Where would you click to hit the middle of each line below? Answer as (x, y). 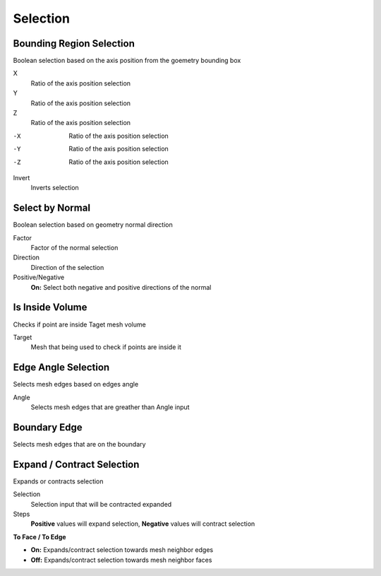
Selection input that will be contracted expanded (101, 504)
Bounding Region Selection (74, 43)
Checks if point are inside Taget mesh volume (79, 324)
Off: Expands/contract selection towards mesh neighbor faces (121, 560)
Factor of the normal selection (74, 248)
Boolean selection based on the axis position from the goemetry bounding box (127, 61)
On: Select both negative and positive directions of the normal (121, 287)
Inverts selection (55, 188)
